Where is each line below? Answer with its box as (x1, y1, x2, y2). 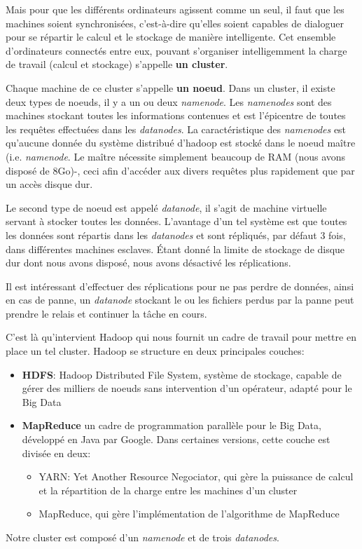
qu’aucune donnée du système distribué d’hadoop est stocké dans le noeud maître (6, 135, 356, 150)
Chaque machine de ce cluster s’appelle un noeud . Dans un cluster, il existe (6, 80, 335, 95)
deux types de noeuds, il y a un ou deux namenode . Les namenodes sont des (6, 94, 332, 109)
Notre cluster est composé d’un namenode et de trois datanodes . (6, 530, 279, 544)
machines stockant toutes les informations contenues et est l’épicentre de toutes (6, 108, 346, 123)
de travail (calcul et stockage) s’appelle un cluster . (6, 57, 228, 72)
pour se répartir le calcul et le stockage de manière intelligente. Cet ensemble (6, 29, 336, 44)
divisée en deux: (22, 445, 91, 460)
